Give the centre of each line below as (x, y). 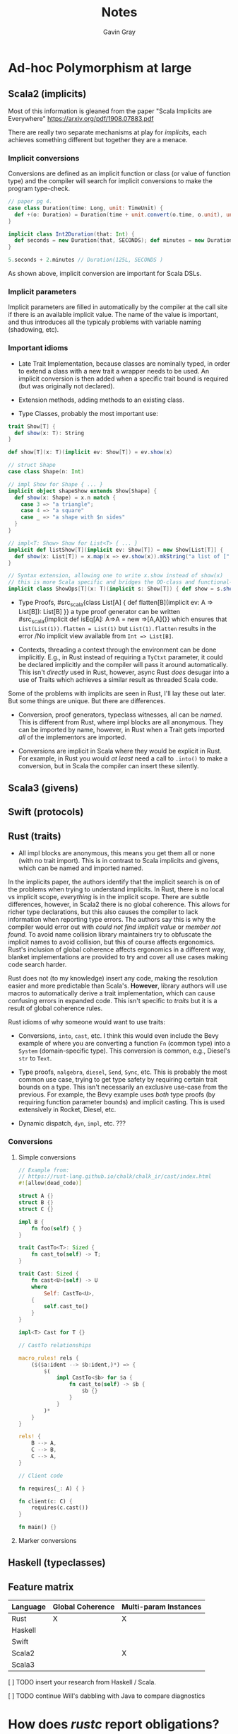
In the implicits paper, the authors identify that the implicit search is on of (114, 882)
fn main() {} (37, 1527)
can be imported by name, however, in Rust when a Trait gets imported (121, 729)
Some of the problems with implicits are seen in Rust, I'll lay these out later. (117, 693)
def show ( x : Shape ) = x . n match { (65, 497)
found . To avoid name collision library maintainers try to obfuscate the (110, 935)
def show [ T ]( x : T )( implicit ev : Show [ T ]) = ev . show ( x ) (90, 452)
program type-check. (39, 189)
